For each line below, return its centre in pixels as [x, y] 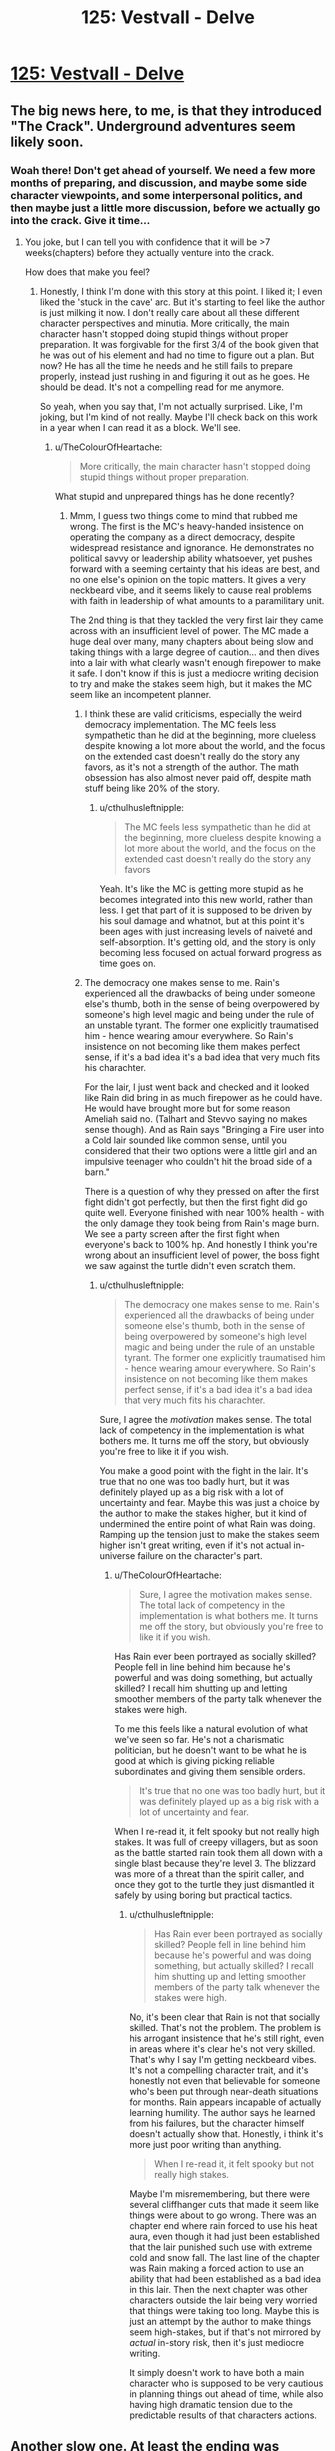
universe [117, 1555]
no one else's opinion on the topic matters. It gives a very [188, 579]
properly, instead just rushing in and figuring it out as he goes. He [174, 376]
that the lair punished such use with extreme [221, 2247]
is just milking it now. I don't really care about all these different [169, 312]
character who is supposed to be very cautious [226, 2383]
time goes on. [128, 963]
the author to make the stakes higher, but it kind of [203, 1513]
